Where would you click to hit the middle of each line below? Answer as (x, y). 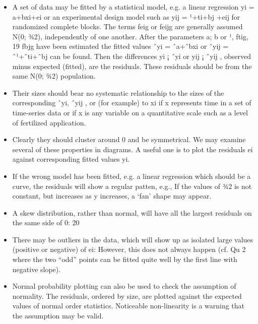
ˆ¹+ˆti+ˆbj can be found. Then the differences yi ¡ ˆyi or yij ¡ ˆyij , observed (132, 56)
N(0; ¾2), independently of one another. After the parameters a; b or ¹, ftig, (130, 36)
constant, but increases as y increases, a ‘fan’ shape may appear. (112, 196)
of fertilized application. (49, 122)
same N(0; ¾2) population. (54, 76)
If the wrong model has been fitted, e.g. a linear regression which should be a (132, 176)
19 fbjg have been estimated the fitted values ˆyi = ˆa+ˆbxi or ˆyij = (120, 46)
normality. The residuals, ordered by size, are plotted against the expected (127, 296)
